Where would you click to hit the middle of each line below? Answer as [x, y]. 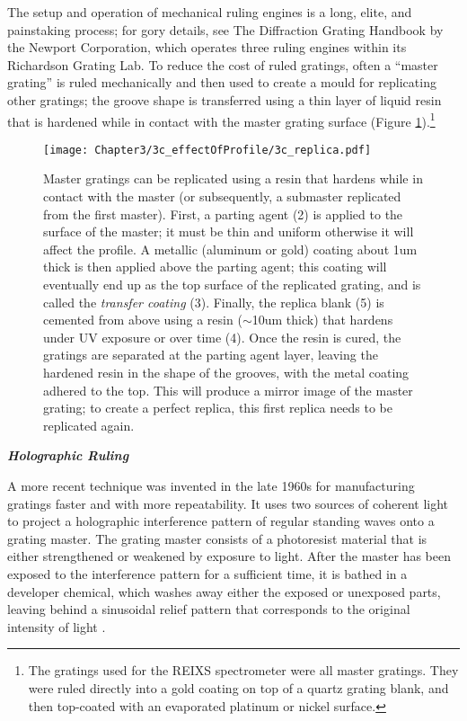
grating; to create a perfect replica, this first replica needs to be [218, 408]
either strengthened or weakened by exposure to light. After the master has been [229, 556]
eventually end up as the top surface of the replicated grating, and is [232, 285]
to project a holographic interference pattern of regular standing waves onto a [221, 521]
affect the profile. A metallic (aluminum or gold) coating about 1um [230, 249]
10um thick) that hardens [322, 320]
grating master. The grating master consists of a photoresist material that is [217, 538]
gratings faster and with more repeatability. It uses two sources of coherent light [228, 503]
